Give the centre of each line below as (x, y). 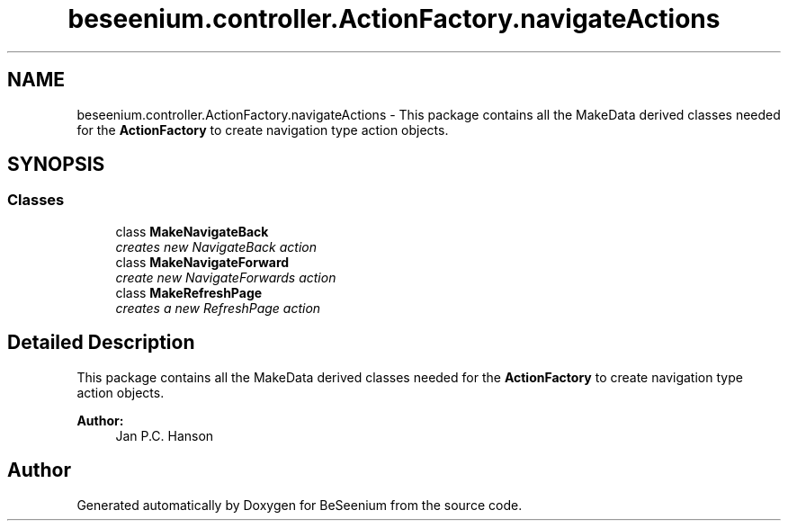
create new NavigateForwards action (226, 277)
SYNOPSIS (56, 165)
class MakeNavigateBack (192, 231)
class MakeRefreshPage (189, 292)
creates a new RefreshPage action (218, 308)
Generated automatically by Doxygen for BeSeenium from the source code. (300, 505)
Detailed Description (101, 343)
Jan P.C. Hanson (165, 435)
